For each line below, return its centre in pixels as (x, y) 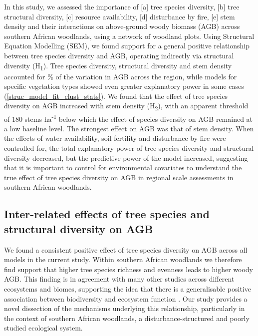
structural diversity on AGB (79, 228)
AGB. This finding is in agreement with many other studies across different (119, 279)
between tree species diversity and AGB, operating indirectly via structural (119, 55)
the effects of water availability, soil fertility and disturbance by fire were (115, 138)
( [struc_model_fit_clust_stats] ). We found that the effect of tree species (116, 96)
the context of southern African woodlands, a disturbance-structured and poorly (127, 318)
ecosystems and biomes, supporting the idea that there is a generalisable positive (128, 288)
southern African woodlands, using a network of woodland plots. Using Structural (129, 36)
